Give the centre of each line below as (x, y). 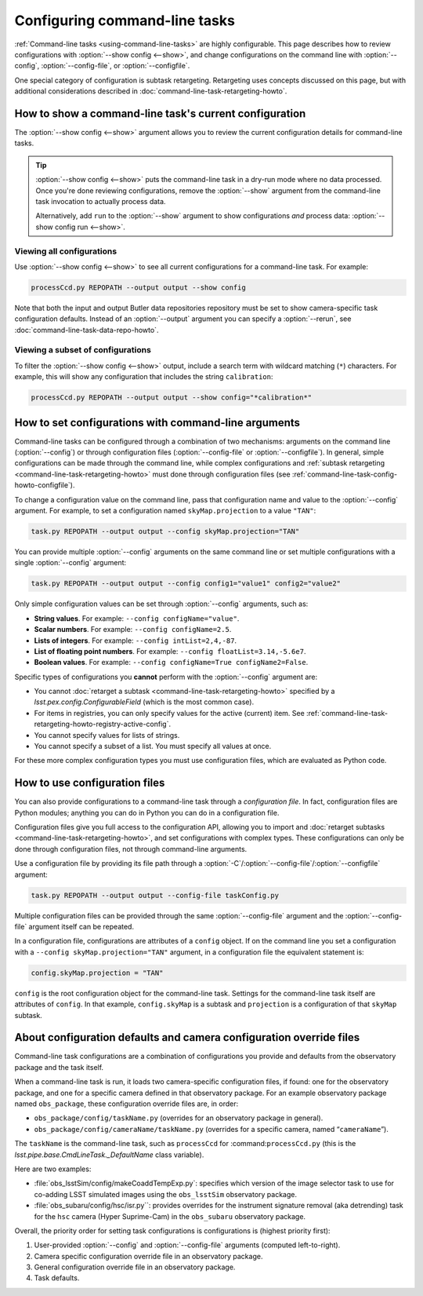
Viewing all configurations (66, 251)
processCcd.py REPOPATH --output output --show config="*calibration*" (172, 398)
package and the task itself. (59, 1067)
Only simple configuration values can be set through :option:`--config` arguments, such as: (161, 604)
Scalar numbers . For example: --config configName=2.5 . (133, 630)
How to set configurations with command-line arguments (157, 423)
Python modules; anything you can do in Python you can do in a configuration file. (147, 812)
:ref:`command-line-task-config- (345, 474)
